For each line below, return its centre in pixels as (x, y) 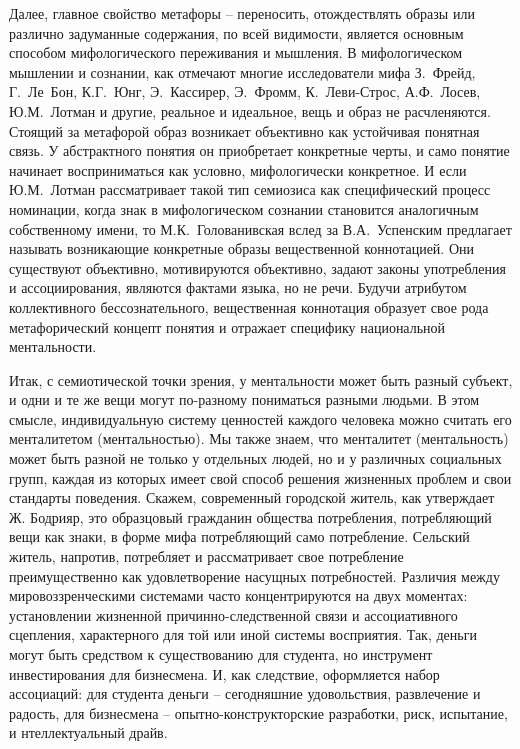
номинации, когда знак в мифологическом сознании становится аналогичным (244, 208)
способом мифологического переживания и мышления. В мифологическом (236, 52)
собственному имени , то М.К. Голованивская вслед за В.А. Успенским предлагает (260, 228)
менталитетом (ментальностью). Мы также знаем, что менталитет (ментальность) (259, 438)
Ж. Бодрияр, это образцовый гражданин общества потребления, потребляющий (250, 516)
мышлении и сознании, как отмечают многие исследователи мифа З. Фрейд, (242, 71)
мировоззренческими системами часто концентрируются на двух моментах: (238, 595)
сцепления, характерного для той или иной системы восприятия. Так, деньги (243, 634)
